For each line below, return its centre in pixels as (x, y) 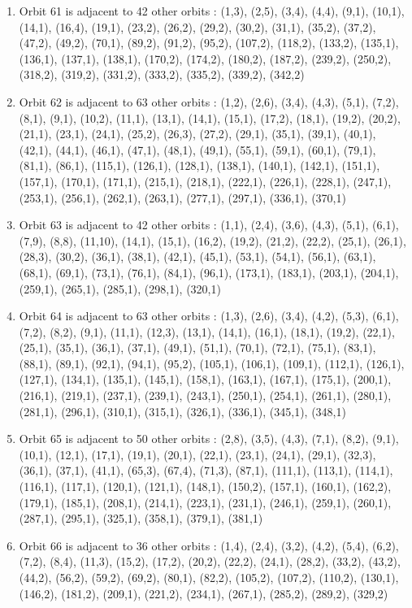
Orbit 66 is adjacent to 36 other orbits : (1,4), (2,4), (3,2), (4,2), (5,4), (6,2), (209, 545)
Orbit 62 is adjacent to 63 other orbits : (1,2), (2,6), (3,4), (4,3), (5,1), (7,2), (209, 101)
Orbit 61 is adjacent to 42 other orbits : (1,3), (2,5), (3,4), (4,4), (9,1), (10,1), (212, 11)
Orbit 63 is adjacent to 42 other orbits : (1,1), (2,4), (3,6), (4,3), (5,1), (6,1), (209, 225)
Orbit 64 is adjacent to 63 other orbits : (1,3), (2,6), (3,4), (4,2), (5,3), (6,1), (209, 316)
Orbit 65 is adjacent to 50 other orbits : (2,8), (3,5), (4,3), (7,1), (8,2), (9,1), (209, 439)
